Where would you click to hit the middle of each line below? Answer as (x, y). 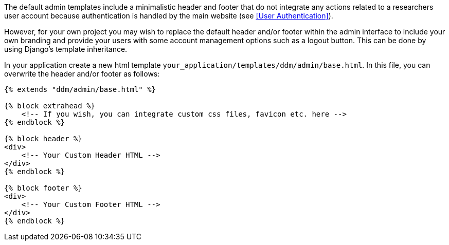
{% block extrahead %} (50, 106)
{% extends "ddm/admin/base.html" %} (80, 89)
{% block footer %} (43, 188)
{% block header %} (43, 139)
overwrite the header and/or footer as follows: (82, 74)
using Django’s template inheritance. (66, 49)
